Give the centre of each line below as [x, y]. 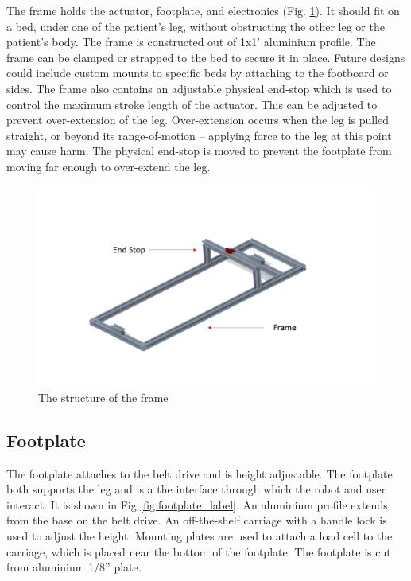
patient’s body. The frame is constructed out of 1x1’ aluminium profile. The [191, 42]
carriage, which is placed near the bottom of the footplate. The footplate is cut [199, 551]
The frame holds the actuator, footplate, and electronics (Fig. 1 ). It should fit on [203, 10]
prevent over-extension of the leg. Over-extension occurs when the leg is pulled [198, 120]
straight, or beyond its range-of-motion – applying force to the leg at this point [199, 135]
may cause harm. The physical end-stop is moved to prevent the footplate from [199, 151]
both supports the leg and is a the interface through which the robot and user [196, 489]
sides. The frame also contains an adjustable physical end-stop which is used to [199, 88]
